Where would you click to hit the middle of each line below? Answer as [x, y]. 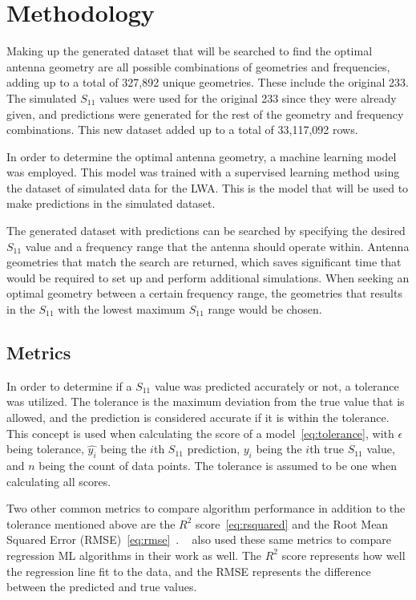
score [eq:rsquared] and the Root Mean [292, 523]
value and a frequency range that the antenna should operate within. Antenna [217, 246]
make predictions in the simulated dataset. [111, 203]
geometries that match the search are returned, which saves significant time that [204, 262]
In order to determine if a [69, 385]
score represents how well [343, 555]
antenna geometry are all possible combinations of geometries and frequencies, [198, 66]
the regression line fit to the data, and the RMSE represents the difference [189, 571]
